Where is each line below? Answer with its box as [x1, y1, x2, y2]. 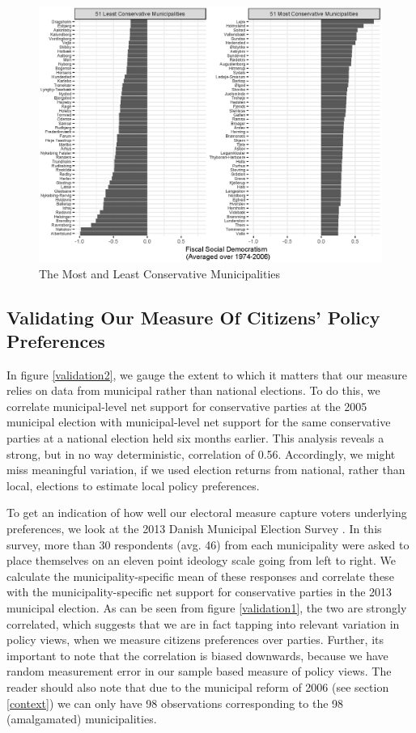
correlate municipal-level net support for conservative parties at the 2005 [6, 397, 367, 414]
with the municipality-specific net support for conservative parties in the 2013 [6, 583, 393, 600]
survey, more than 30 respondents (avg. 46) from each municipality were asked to [6, 536, 410, 553]
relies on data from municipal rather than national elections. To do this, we [6, 382, 380, 399]
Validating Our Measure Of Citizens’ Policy [6, 304, 380, 329]
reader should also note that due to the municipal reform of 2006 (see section [6, 678, 389, 695]
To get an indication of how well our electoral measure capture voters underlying [6, 504, 407, 521]
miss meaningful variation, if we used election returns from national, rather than [6, 461, 405, 478]
